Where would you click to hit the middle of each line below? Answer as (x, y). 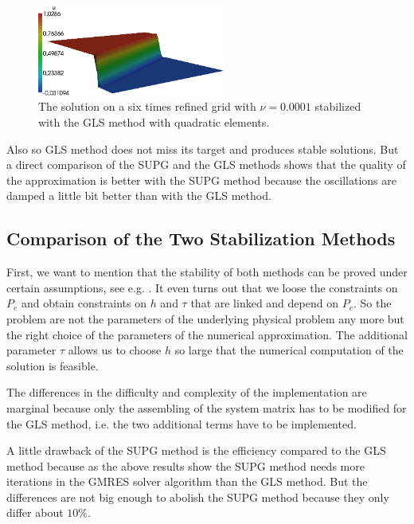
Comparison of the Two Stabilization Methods (201, 239)
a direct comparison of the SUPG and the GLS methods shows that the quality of (206, 164)
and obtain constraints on (84, 303)
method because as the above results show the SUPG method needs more (186, 465)
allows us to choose (115, 350)
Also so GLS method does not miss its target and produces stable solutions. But (203, 149)
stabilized (338, 106)
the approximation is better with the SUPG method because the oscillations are (201, 180)
